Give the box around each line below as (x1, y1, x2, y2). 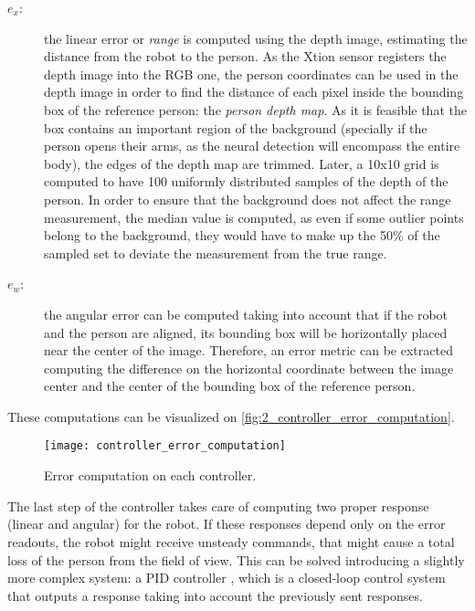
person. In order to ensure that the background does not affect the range (44, 189, 451, 208)
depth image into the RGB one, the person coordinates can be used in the (44, 64, 459, 83)
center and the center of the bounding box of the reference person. (44, 376, 416, 395)
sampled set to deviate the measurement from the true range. (44, 243, 387, 262)
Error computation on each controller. (44, 466, 257, 485)
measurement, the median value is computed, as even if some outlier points (44, 207, 464, 226)
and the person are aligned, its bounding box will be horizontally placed (44, 322, 448, 342)
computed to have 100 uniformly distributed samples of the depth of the (44, 172, 449, 191)
